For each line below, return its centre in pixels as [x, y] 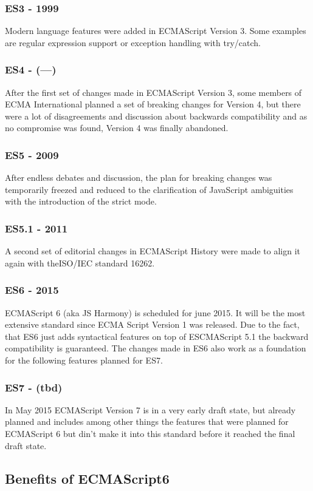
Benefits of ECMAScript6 [87, 478]
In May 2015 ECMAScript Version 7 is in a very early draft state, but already [150, 409]
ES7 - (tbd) [34, 387]
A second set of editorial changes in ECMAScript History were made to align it [153, 251]
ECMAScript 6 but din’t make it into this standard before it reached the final [150, 433]
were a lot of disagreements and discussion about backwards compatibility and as [156, 116]
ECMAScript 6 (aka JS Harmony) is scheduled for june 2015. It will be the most [155, 312]
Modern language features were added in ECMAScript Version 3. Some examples [156, 31]
